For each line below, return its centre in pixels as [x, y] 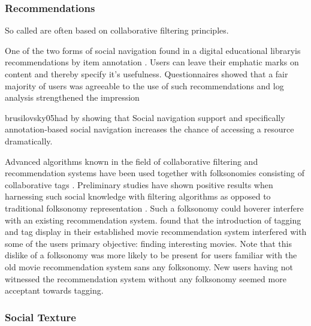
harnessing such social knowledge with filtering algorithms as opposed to [138, 196]
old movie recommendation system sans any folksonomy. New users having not [149, 266]
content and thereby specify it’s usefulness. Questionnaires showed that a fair [147, 74]
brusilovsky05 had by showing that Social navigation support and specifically [145, 117]
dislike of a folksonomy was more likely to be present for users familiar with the [151, 255]
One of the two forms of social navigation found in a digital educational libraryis [153, 50]
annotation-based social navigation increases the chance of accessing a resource [150, 129]
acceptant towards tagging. [54, 290]
